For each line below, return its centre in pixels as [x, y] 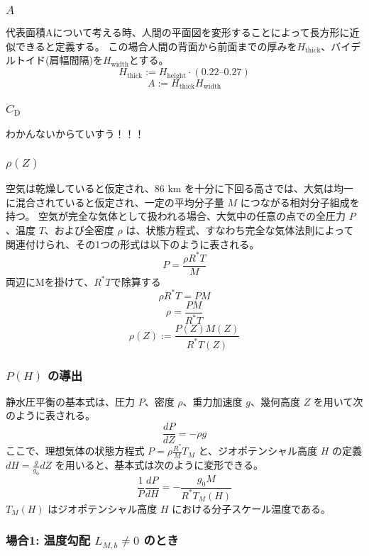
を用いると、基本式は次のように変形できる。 [159, 465]
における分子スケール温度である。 [252, 508]
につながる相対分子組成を [300, 202]
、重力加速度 [213, 401]
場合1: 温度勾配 [48, 540]
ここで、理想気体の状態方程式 [75, 451]
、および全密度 [79, 229]
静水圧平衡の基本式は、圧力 [70, 401]
